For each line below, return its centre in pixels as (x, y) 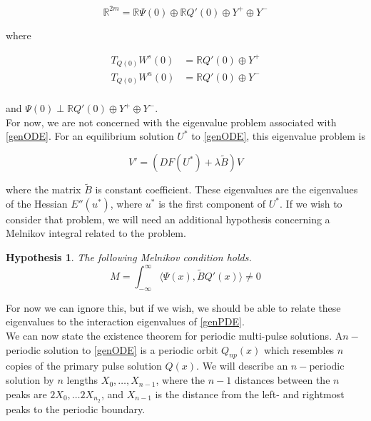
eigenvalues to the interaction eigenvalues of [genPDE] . (125, 321)
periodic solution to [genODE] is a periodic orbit (112, 349)
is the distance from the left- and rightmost (250, 394)
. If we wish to (311, 203)
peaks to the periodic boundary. (76, 409)
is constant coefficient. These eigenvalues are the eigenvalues (227, 189)
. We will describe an (242, 366)
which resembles (299, 349)
